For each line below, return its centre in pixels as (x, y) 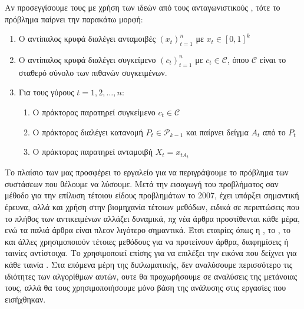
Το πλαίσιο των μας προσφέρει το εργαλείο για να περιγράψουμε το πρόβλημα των (147, 172)
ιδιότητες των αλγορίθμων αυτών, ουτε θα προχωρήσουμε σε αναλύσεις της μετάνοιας (151, 276)
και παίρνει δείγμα (217, 132)
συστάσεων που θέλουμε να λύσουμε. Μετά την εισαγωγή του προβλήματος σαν (142, 183)
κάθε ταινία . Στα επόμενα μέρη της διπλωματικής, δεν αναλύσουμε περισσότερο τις (149, 264)
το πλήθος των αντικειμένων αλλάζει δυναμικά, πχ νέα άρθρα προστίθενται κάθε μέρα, (152, 218)
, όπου (238, 59)
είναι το (273, 59)
